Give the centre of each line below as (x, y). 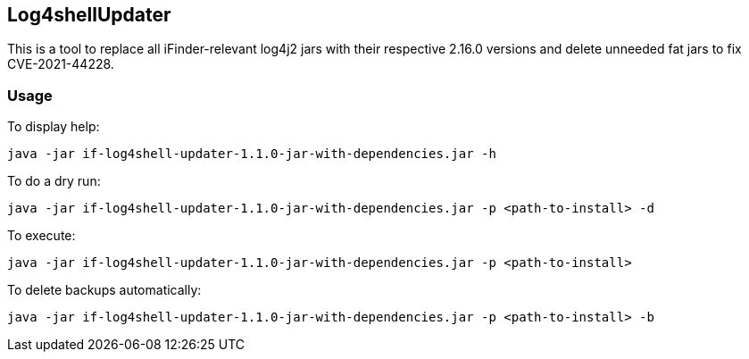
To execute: (42, 236)
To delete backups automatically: (104, 290)
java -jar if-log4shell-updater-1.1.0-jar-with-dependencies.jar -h (252, 154)
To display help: (54, 127)
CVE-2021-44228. (61, 64)
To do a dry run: (54, 181)
